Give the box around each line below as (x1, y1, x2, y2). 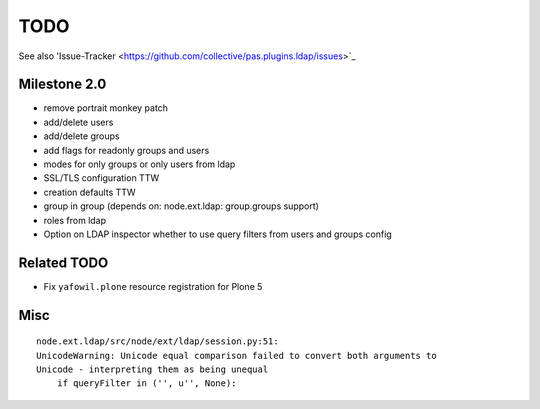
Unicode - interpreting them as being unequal (36, 364, 269, 375)
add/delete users (43, 116, 114, 128)
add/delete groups (43, 130, 120, 142)
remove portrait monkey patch (43, 102, 169, 114)
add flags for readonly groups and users (43, 144, 210, 156)
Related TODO (18, 254, 109, 271)
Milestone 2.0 (18, 76, 107, 93)
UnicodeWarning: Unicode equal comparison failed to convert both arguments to (36, 350, 437, 361)
